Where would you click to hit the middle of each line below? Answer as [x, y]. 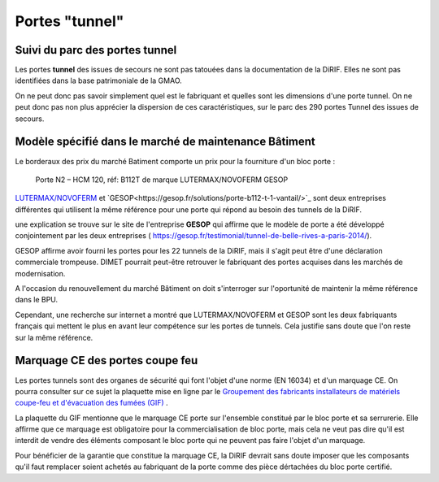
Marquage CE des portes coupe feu [106, 360]
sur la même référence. [54, 337]
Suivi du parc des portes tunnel [96, 50]
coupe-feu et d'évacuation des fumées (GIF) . [91, 403]
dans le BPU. [37, 300]
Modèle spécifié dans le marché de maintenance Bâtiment [165, 142]
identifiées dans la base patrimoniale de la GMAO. [98, 80]
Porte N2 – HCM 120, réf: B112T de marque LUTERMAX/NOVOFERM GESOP [162, 180]
